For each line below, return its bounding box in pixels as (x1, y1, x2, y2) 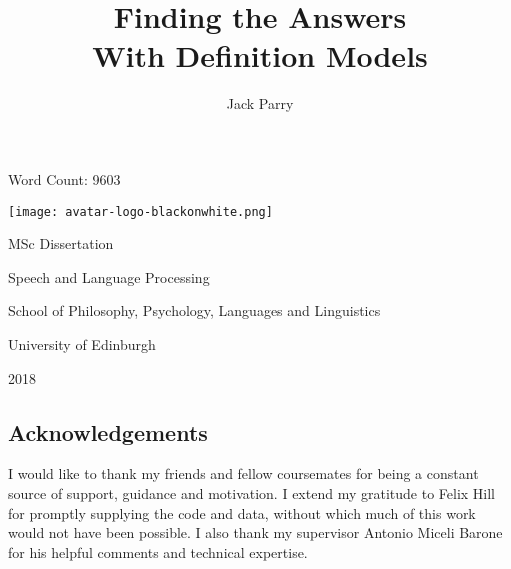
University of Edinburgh (8, 333, 156, 354)
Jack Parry (226, 93, 294, 114)
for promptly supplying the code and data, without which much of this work (8, 502, 476, 523)
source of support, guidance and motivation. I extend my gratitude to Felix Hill (8, 482, 496, 503)
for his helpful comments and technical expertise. (8, 541, 308, 562)
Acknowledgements (8, 416, 208, 447)
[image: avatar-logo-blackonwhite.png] (8, 204, 273, 219)
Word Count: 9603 (8, 168, 121, 189)
